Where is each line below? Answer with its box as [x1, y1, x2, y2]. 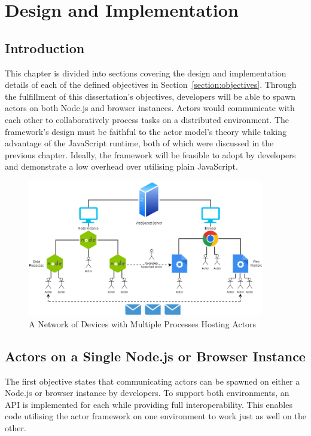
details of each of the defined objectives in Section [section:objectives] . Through [5, 78, 297, 91]
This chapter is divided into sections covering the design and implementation [5, 66, 286, 79]
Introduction [5, 38, 85, 57]
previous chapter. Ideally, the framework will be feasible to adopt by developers [5, 148, 296, 161]
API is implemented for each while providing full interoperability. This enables [5, 398, 292, 410]
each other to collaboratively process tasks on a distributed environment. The [5, 113, 289, 125]
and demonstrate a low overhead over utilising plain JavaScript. [5, 160, 238, 173]
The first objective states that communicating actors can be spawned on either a [5, 374, 300, 387]
